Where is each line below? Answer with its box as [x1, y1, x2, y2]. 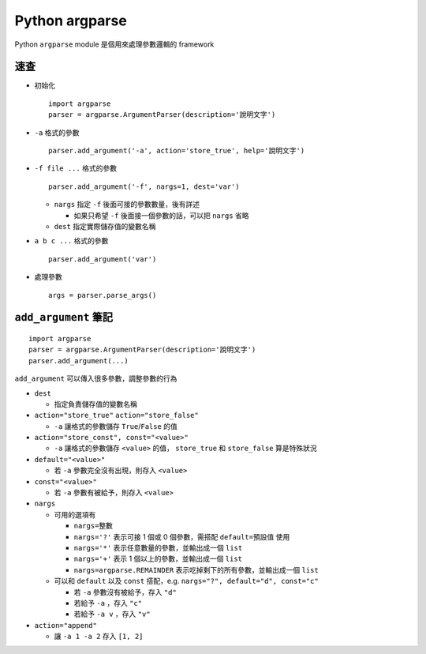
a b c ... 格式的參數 [34, 236, 109, 246]
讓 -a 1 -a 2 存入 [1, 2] [54, 632, 144, 641]
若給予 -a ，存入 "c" [73, 598, 142, 607]
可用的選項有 [54, 509, 96, 519]
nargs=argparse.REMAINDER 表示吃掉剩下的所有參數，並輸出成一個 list [73, 565, 319, 574]
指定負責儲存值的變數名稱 [54, 399, 137, 408]
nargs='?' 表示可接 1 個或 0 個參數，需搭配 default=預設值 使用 [73, 532, 290, 541]
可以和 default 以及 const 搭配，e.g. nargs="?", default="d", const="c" [54, 577, 319, 586]
